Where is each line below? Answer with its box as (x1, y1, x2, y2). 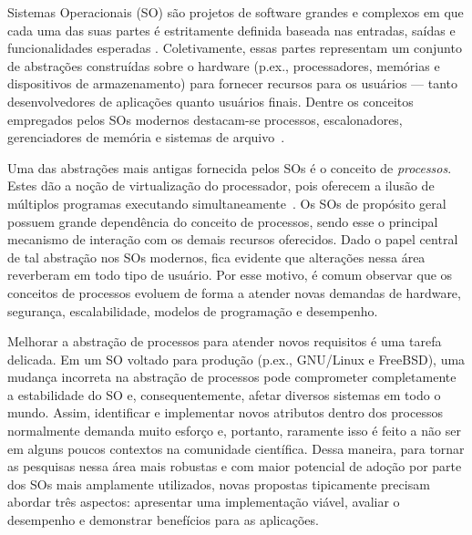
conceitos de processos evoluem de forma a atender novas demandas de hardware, (7, 283, 461, 302)
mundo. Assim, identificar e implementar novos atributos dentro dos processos (7, 403, 443, 422)
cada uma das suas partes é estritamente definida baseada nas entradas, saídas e (7, 20, 456, 39)
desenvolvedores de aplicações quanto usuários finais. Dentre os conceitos (7, 91, 414, 110)
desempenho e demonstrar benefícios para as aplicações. (7, 510, 319, 530)
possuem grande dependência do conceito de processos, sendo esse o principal (7, 211, 438, 231)
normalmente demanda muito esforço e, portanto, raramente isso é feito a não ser (7, 421, 461, 440)
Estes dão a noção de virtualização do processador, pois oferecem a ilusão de (7, 176, 435, 195)
